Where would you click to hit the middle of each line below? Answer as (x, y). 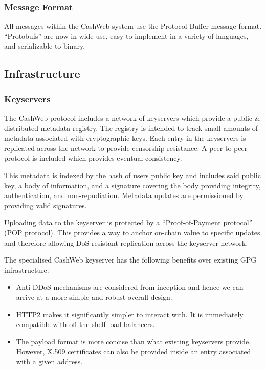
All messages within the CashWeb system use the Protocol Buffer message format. (133, 26)
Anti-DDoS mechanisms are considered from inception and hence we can (130, 287)
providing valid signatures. (46, 205)
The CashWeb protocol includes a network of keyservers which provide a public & (132, 118)
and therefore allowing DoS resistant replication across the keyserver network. (126, 242)
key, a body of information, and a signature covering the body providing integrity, (132, 185)
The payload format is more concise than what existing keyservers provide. (134, 341)
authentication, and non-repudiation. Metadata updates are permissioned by (124, 195)
